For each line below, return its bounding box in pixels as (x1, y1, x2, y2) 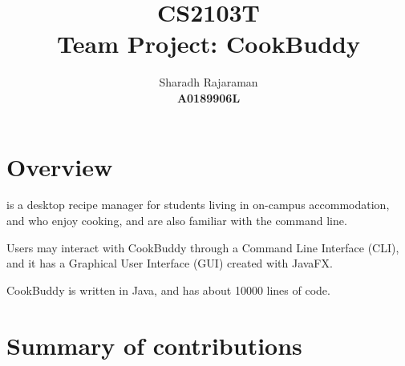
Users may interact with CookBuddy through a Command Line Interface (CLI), (6, 239, 399, 255)
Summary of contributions (6, 328, 302, 361)
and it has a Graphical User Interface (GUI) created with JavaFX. (6, 255, 333, 271)
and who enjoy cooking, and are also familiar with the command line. (6, 212, 347, 229)
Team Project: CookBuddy (57, 27, 360, 60)
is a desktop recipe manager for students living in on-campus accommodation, (6, 196, 390, 213)
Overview (6, 150, 113, 183)
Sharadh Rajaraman (159, 74, 258, 90)
